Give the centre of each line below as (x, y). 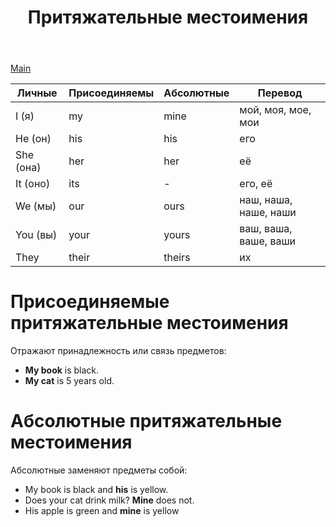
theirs (177, 258)
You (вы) (36, 235)
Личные (37, 93)
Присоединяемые (90, 302)
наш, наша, (266, 200)
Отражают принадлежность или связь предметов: (118, 351)
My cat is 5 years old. (69, 381)
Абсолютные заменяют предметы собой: (99, 470)
